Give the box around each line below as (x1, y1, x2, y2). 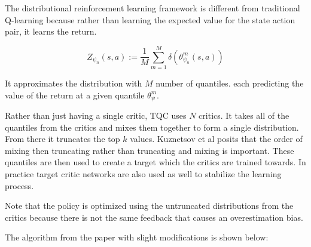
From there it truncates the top (5, 132, 120, 145)
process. (5, 179, 34, 192)
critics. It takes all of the (199, 109, 289, 121)
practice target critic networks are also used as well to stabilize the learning (5, 167, 282, 180)
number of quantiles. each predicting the (155, 76, 304, 89)
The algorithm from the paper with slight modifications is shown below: (5, 231, 269, 243)
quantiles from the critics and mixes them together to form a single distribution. (5, 121, 299, 133)
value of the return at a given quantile (5, 88, 145, 101)
